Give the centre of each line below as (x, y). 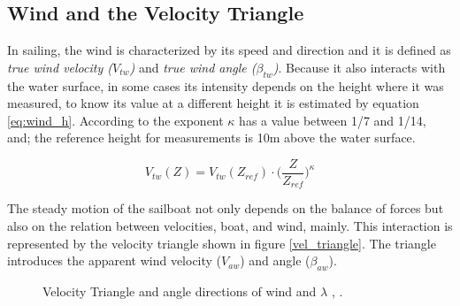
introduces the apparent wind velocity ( (115, 260)
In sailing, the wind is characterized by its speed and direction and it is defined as (229, 50)
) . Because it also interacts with (359, 67)
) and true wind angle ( (193, 67)
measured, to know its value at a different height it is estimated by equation (213, 103)
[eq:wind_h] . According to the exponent (115, 120)
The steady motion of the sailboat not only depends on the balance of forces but (226, 208)
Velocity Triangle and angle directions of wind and (180, 291)
